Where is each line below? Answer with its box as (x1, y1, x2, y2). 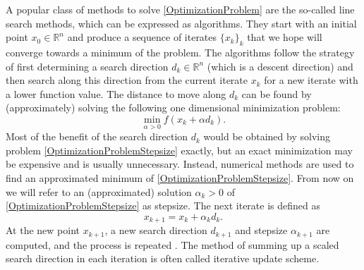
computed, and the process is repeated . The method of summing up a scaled (6, 237, 339, 252)
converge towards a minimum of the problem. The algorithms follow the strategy (6, 44, 355, 59)
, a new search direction (104, 223, 207, 238)
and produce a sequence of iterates (67, 30, 217, 44)
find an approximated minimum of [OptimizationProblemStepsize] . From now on (6, 170, 354, 185)
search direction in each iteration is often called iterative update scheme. (6, 251, 320, 266)
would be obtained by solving (203, 129, 330, 144)
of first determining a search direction (6, 59, 169, 73)
